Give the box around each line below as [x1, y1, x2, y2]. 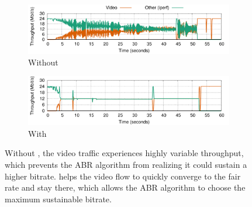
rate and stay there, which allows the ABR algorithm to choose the [5, 181, 246, 194]
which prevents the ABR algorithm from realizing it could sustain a [5, 158, 247, 170]
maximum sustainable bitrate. [5, 192, 112, 205]
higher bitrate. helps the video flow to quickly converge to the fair [5, 170, 241, 182]
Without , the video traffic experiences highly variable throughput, [5, 147, 244, 159]
